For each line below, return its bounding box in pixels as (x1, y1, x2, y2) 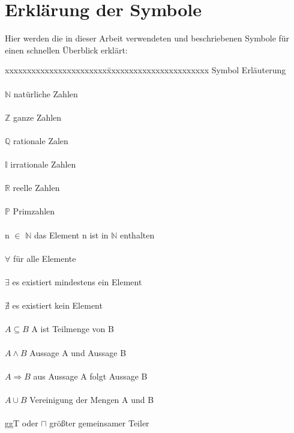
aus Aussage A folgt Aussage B (33, 369, 148, 382)
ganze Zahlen (13, 111, 62, 123)
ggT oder (5, 417, 38, 429)
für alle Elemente (13, 252, 76, 264)
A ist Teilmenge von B (31, 322, 114, 335)
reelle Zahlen (13, 181, 60, 194)
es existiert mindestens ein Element (12, 276, 142, 288)
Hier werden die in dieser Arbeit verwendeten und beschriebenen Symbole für (5, 32, 290, 44)
